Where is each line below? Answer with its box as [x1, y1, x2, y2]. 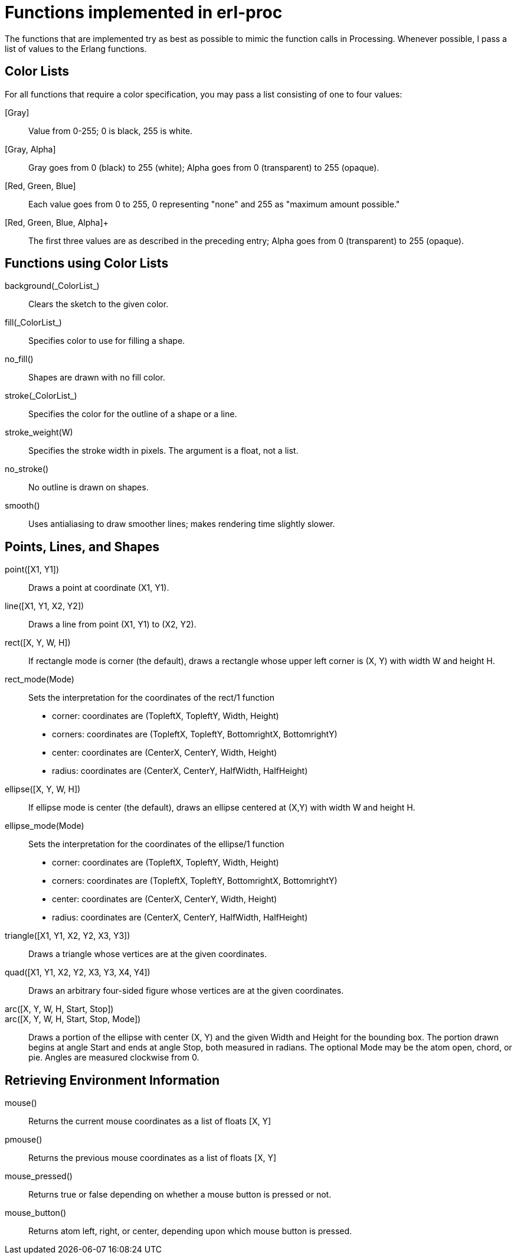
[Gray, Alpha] [5, 144, 56, 154]
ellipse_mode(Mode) [5, 821, 84, 831]
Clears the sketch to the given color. [28, 299, 169, 310]
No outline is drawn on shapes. [28, 482, 149, 493]
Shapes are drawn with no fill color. [28, 372, 165, 383]
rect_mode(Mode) [5, 674, 74, 685]
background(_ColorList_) [5, 281, 100, 291]
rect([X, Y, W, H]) [5, 637, 71, 648]
